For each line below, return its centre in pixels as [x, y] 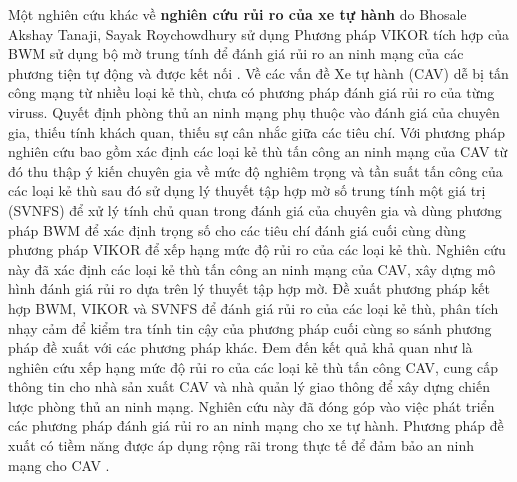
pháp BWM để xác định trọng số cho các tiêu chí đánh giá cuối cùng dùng [237, 229]
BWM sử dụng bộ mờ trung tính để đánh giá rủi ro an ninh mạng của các [236, 53]
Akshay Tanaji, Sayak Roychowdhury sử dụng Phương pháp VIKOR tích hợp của [258, 33]
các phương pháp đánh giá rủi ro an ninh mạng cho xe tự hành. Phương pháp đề [256, 425]
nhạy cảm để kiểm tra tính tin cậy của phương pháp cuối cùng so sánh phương [250, 327]
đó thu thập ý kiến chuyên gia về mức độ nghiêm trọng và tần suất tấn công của [255, 170]
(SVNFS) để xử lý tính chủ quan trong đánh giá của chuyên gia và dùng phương [255, 209]
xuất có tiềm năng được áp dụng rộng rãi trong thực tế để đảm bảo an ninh [241, 445]
